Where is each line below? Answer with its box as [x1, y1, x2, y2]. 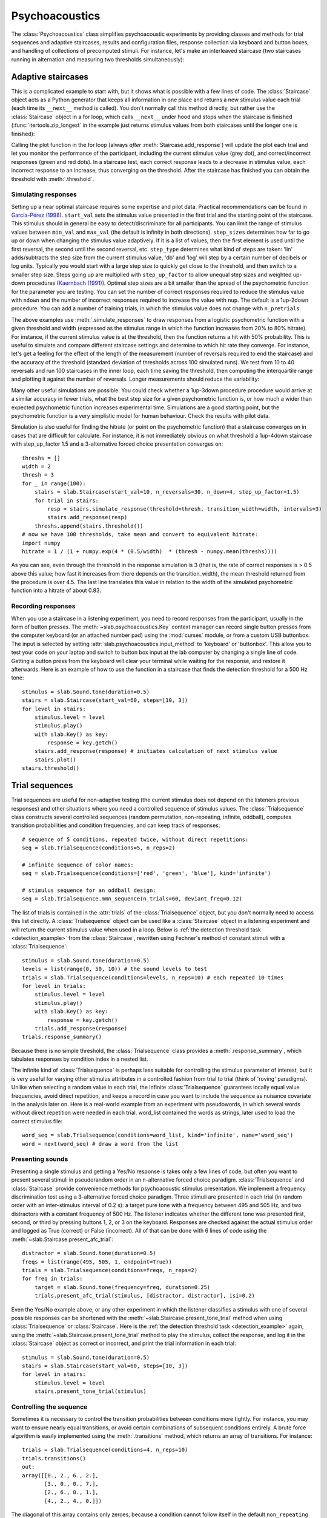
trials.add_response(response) [34, 1025, 128, 1032]
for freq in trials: [22, 1275, 83, 1282]
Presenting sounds [11, 1155, 68, 1163]
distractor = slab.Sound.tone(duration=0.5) [22, 1250, 157, 1257]
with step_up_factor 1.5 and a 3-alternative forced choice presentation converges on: [11, 440, 223, 448]
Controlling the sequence [11, 1403, 88, 1411]
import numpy [22, 539, 61, 546]
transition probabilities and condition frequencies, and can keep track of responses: [11, 822, 220, 829]
